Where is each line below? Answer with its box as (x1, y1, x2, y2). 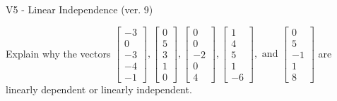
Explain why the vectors (6, 46, 111, 60)
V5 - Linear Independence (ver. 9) (6, 2, 153, 16)
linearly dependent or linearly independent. (6, 81, 192, 96)
